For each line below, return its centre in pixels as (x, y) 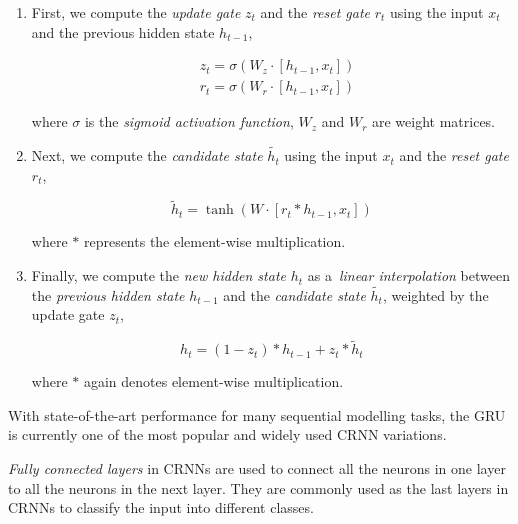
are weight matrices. (433, 121)
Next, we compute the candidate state (147, 155)
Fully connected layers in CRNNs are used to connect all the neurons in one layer (257, 468)
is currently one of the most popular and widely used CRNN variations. (227, 434)
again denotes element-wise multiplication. (213, 381)
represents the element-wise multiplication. (214, 241)
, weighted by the (435, 294)
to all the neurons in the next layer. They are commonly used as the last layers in (258, 487)
